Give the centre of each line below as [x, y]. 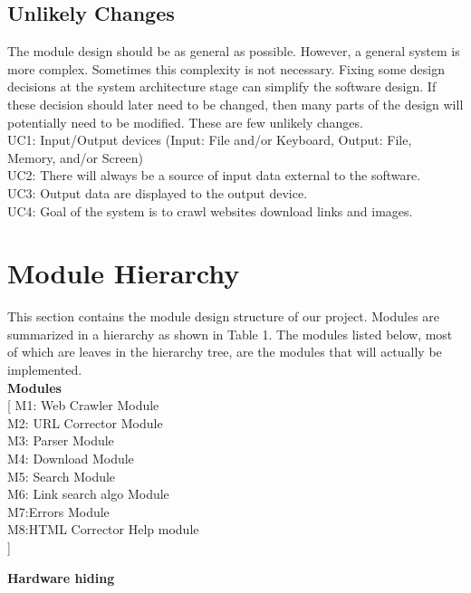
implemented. [45, 370]
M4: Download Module [71, 459]
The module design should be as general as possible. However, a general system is [234, 51]
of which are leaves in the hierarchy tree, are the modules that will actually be [225, 352]
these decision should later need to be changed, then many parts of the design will [235, 104]
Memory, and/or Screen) [75, 157]
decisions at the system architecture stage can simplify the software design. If [222, 86]
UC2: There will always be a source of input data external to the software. [214, 175]
